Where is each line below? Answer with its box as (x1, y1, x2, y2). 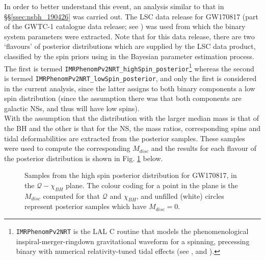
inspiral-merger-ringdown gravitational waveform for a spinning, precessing (16, 236, 250, 246)
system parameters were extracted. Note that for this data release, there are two (4, 31, 255, 41)
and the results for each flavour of (151, 143, 257, 153)
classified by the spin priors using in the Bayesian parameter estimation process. (4, 50, 254, 61)
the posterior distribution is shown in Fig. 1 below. (4, 152, 163, 163)
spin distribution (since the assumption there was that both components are (4, 93, 242, 103)
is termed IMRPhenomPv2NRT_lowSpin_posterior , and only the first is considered (4, 72, 257, 83)
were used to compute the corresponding (4, 143, 130, 153)
